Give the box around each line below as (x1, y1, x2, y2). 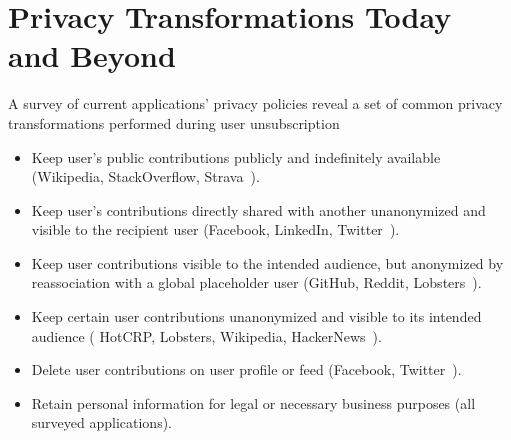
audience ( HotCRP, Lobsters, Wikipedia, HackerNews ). (31, 325, 382, 346)
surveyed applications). (31, 412, 173, 433)
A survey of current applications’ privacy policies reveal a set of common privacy (8, 93, 503, 114)
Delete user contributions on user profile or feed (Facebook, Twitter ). (31, 359, 462, 380)
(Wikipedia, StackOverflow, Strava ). (31, 166, 260, 187)
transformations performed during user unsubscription (8, 112, 340, 133)
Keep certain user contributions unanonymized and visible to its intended (31, 306, 482, 327)
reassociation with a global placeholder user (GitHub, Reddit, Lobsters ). (31, 272, 482, 293)
